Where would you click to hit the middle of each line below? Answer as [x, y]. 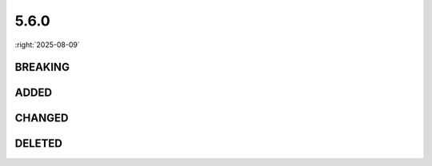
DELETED [39, 144]
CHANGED [42, 119]
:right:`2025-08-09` [47, 45]
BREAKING [42, 67]
